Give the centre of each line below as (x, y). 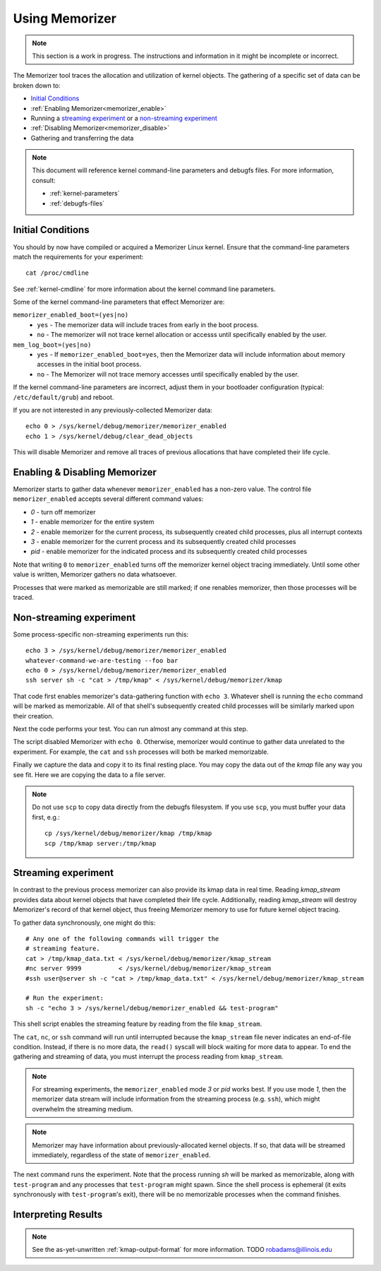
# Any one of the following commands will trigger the (122, 939)
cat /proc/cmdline (58, 273)
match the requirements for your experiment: (78, 256)
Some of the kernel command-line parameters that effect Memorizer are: (119, 302)
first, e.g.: (46, 817)
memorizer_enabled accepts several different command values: (108, 499)
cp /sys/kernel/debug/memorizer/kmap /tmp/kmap (128, 833)
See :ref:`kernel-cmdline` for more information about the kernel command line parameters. (144, 289)
